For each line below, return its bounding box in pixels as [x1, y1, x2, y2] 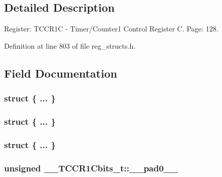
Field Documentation [4, 65, 118, 81]
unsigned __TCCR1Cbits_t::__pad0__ [4, 161, 178, 174]
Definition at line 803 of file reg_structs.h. [4, 40, 136, 51]
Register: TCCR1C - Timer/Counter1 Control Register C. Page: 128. [4, 23, 219, 34]
